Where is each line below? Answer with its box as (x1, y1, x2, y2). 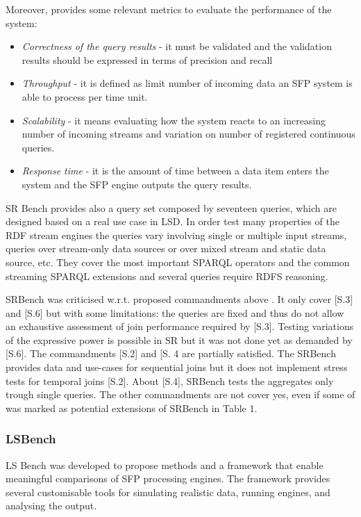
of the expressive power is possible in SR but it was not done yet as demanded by (6, 332, 353, 347)
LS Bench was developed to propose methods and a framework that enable (6, 457, 324, 472)
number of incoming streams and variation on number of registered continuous (22, 126, 355, 141)
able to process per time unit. (22, 89, 148, 104)
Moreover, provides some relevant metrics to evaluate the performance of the (6, 2, 332, 16)
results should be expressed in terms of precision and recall (22, 52, 273, 67)
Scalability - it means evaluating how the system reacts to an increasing (22, 113, 326, 127)
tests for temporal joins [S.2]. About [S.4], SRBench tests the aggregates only (6, 373, 334, 388)
